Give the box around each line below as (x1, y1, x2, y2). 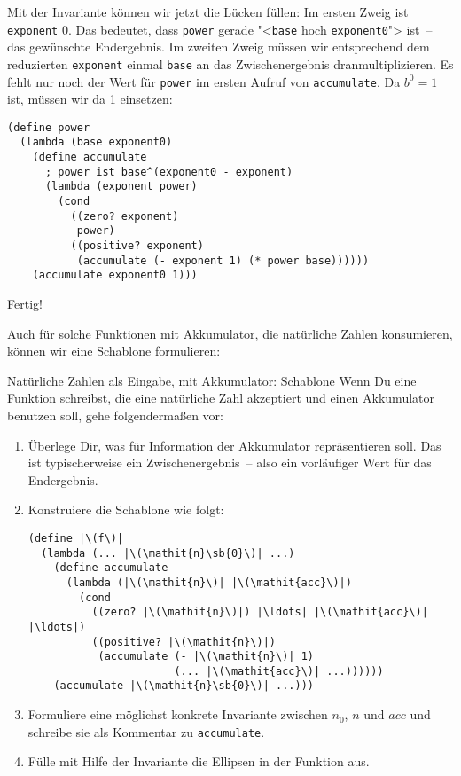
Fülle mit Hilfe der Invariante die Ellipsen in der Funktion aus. (27, 752, 370, 771)
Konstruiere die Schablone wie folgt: (27, 500, 224, 519)
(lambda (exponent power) (44, 180, 198, 193)
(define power (7, 121, 90, 134)
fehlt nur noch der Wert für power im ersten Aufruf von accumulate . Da (7, 72, 401, 90)
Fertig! (7, 294, 43, 312)
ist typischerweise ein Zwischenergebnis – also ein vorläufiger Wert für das (27, 453, 432, 472)
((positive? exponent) (70, 239, 204, 252)
